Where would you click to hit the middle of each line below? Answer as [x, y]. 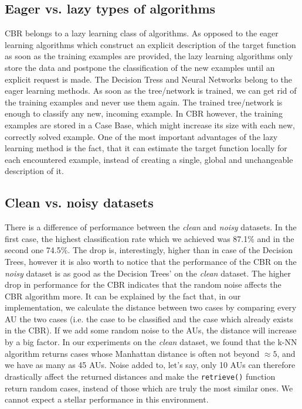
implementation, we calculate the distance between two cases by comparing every [151, 307]
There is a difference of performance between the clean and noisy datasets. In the [151, 227]
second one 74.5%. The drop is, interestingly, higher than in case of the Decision [149, 250]
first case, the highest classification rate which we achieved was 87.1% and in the [150, 238]
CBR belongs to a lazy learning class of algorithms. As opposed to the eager [142, 33]
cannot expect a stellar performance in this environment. [107, 399]
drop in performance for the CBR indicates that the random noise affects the [143, 284]
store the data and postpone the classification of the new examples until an [140, 67]
